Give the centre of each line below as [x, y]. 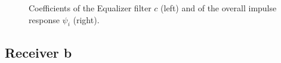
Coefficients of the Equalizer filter [90, 8]
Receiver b [38, 52]
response [44, 19]
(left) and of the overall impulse [219, 8]
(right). [86, 19]
